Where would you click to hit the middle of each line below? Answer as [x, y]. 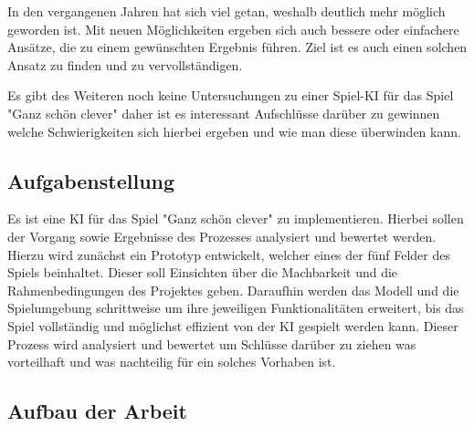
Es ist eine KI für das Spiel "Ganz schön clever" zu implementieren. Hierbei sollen [236, 218]
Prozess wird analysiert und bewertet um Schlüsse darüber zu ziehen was [212, 343]
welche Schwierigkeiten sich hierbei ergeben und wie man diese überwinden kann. [234, 131]
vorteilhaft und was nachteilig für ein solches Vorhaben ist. [172, 362]
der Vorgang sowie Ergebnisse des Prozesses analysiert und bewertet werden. [222, 236]
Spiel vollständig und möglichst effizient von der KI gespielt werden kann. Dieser [233, 325]
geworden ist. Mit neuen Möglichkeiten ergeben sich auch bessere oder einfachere [233, 29]
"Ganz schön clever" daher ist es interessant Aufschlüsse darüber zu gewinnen [224, 113]
